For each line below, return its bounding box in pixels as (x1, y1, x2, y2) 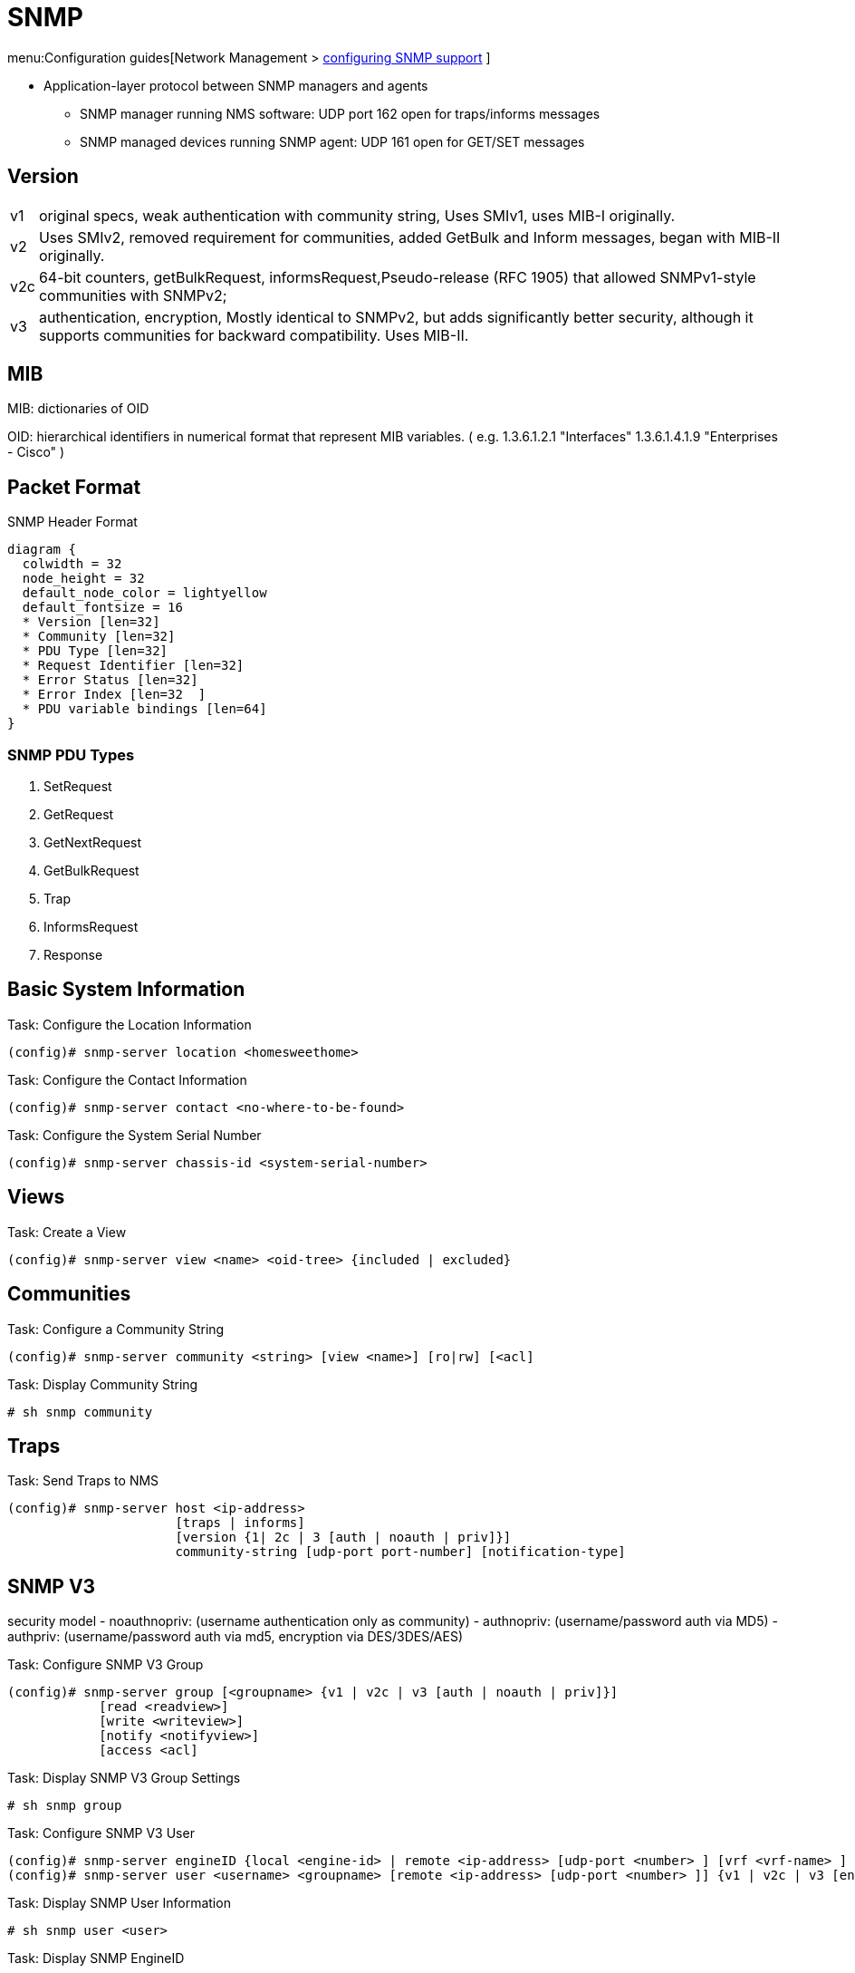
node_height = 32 (22, 571, 145, 586)
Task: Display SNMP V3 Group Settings (7, 1770, 241, 1786)
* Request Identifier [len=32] (22, 658, 245, 673)
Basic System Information (7, 978, 245, 1001)
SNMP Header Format (7, 514, 138, 530)
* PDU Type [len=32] (22, 643, 168, 659)
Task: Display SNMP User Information (7, 1895, 231, 1911)
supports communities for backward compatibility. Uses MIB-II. (38, 325, 469, 344)
